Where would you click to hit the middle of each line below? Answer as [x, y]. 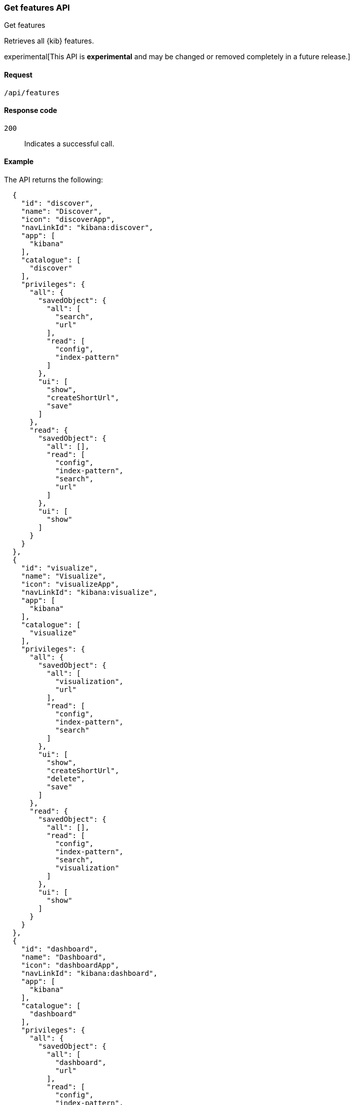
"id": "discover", [57, 203]
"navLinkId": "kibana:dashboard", [89, 974]
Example [19, 162]
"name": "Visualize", [64, 576]
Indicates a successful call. [69, 143]
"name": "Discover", [61, 212]
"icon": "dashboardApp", [70, 965]
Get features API [37, 8]
